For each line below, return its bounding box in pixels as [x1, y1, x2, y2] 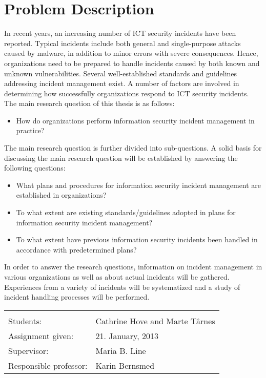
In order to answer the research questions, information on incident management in [4, 261, 262, 272]
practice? [16, 125, 45, 136]
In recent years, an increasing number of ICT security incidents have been [4, 28, 236, 38]
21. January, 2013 [95, 329, 158, 342]
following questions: [4, 162, 66, 173]
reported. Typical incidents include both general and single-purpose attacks [4, 37, 241, 48]
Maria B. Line [95, 344, 146, 356]
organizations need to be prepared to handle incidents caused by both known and [4, 57, 260, 68]
